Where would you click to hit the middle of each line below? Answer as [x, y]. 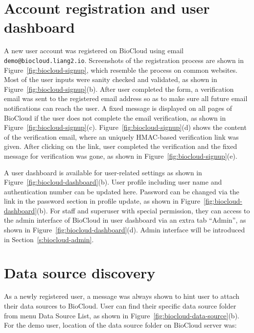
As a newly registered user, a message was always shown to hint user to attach [122, 296]
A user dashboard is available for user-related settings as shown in [103, 172]
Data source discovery [80, 273]
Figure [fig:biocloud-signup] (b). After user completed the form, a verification [119, 89]
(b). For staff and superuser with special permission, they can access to [143, 210]
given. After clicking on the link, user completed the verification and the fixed [121, 146]
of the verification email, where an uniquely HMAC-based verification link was [121, 136]
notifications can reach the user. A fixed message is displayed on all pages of [118, 108]
